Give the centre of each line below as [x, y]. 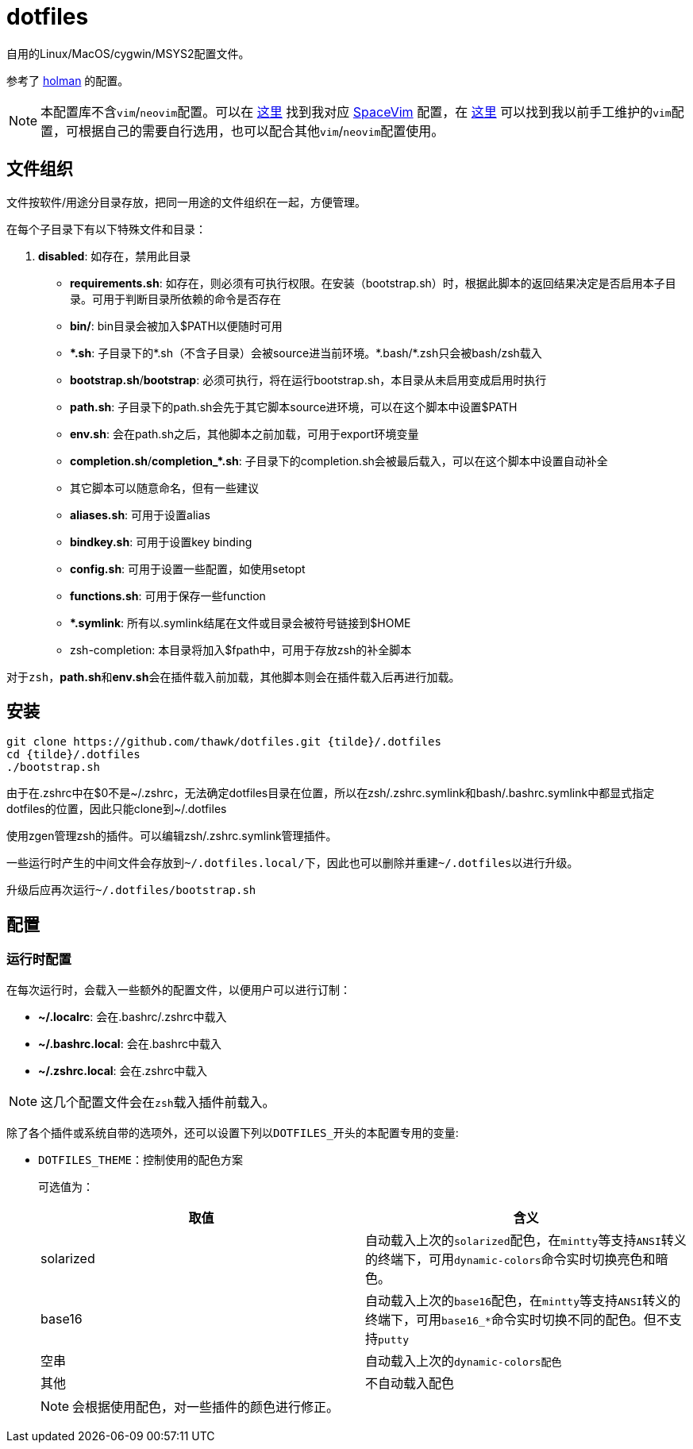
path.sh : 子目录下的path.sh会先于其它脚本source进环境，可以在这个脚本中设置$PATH [294, 407]
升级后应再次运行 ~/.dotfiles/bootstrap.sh [131, 890]
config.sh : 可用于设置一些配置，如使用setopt [188, 568]
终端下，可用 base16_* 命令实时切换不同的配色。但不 [517, 1319]
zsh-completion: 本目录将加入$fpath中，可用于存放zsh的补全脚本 [241, 649]
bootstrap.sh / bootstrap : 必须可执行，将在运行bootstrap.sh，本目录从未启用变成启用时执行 [308, 380]
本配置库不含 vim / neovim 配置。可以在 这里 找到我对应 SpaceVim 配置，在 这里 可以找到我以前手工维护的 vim [356, 112]
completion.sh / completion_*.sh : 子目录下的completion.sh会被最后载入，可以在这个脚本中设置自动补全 [339, 461]
